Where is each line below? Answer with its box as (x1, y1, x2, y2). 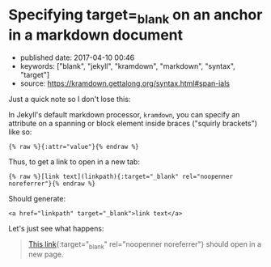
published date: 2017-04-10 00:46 (19, 53, 135, 62)
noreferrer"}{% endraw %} (8, 180, 95, 188)
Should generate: (8, 193, 66, 203)
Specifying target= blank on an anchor (8, 6, 263, 27)
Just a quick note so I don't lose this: (8, 94, 131, 104)
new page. (28, 249, 64, 260)
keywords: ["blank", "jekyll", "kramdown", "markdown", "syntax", (19, 61, 236, 70)
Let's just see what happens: (8, 223, 104, 233)
